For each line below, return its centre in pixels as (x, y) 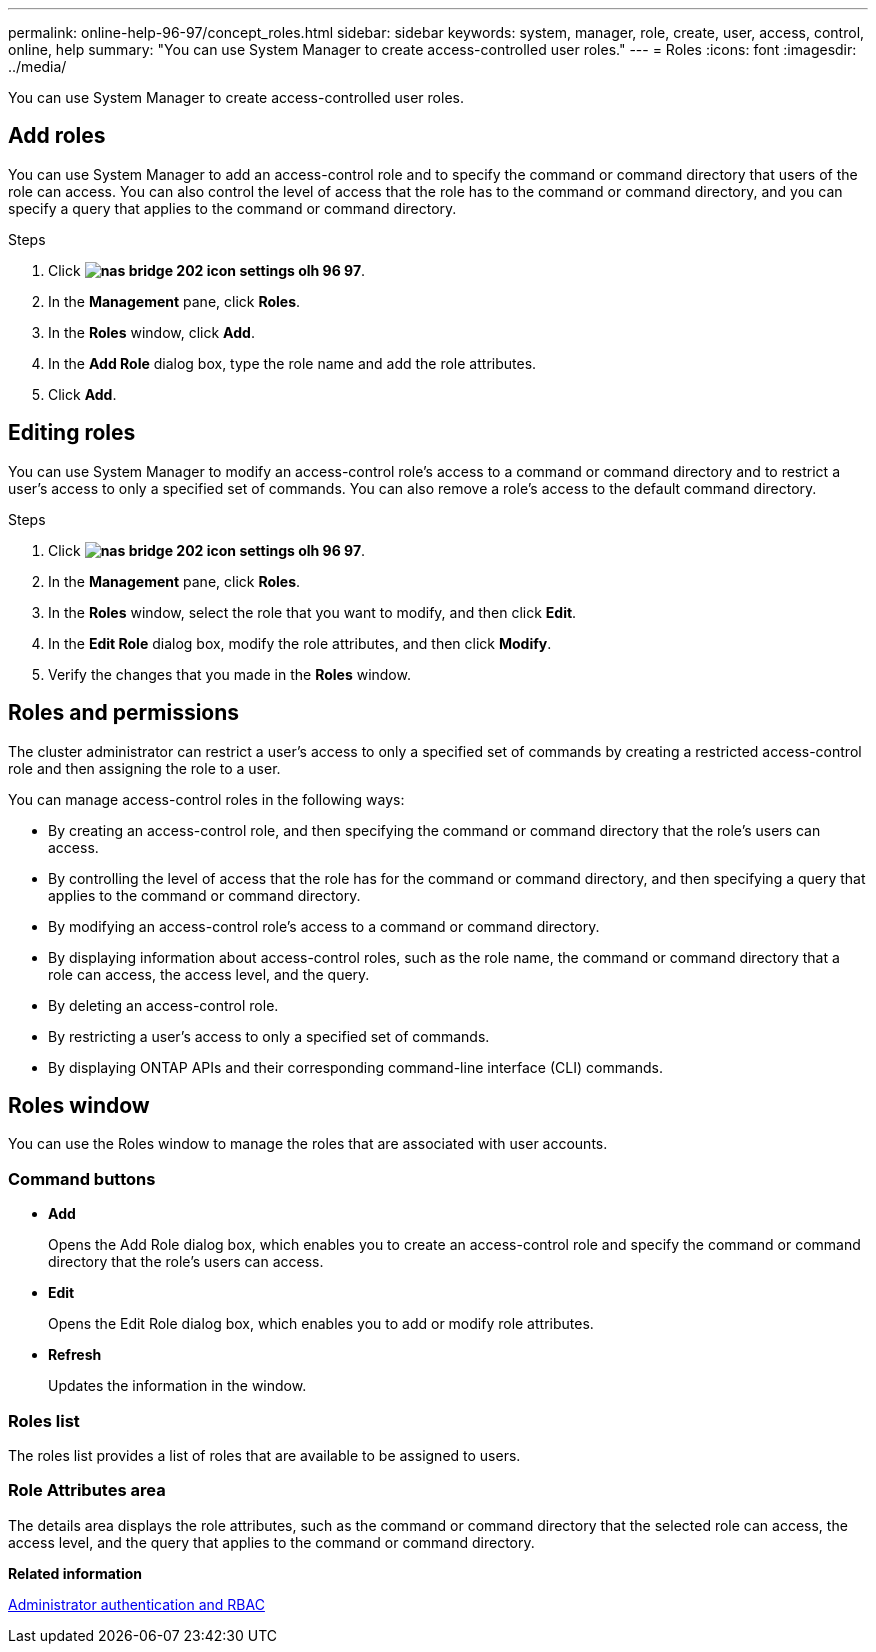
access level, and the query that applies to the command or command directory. (271, 1542)
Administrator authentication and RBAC (136, 1604)
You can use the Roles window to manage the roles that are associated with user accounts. (308, 1144)
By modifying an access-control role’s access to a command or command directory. (324, 926)
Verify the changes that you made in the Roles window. (229, 674)
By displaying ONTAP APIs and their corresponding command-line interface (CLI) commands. (356, 1067)
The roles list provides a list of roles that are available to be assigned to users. (264, 1455)
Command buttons (82, 1178)
